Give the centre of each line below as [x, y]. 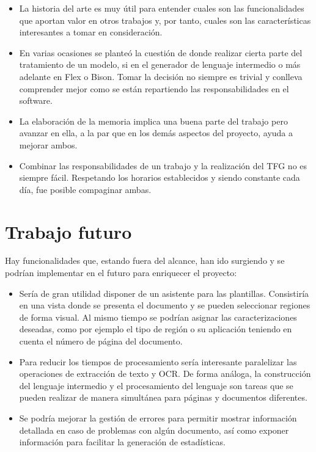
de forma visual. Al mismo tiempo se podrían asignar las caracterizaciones [158, 317]
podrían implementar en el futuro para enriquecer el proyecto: [121, 273]
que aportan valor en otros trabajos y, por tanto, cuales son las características [165, 20]
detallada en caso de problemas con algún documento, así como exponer [154, 430]
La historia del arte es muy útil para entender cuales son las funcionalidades [162, 8]
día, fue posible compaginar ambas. [85, 189]
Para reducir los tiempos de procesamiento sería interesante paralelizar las [158, 361]
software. [36, 100]
